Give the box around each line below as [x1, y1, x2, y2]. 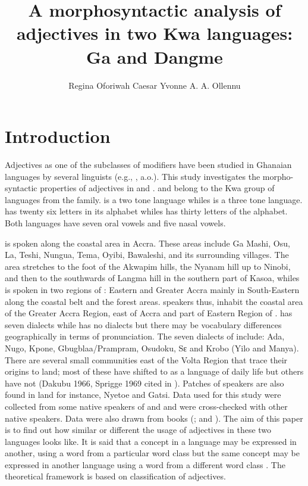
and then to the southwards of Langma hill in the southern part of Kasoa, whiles [5, 272, 300, 284]
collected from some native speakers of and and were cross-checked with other [5, 400, 288, 412]
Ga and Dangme [86, 44, 223, 68]
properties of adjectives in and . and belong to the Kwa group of [40, 182, 275, 194]
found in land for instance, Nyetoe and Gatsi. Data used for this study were [5, 388, 281, 401]
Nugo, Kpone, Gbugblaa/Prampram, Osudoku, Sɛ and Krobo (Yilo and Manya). [5, 341, 299, 354]
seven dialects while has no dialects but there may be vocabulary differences [5, 318, 282, 331]
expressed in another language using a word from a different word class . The [5, 458, 285, 471]
